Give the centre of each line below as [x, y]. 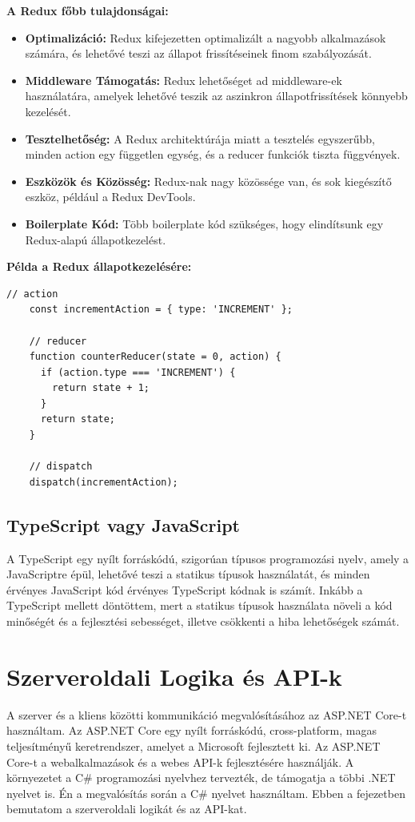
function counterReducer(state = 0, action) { [155, 357]
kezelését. [48, 111]
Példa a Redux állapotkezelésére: [99, 266]
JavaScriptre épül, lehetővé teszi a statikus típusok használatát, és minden [188, 574]
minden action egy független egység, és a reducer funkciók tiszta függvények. [213, 154]
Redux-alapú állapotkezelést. [96, 239]
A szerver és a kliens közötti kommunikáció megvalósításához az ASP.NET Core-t [207, 714]
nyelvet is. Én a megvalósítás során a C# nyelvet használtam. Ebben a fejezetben [206, 793]
